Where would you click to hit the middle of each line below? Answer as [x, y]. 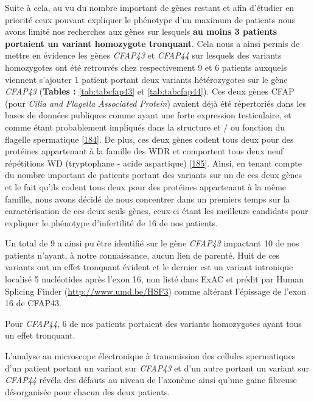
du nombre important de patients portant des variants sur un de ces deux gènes [153, 175]
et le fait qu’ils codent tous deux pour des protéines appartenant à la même [146, 186]
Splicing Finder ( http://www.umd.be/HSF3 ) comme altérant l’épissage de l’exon [155, 291]
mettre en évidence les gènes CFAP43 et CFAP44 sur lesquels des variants [143, 55]
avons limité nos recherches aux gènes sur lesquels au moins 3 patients [141, 31]
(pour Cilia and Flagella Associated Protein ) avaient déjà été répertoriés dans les [155, 103]
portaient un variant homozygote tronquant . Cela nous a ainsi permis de [152, 43]
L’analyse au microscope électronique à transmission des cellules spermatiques [150, 356]
